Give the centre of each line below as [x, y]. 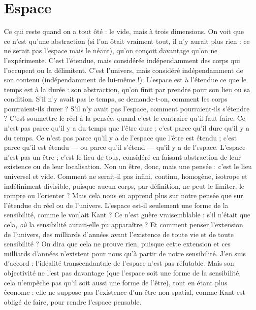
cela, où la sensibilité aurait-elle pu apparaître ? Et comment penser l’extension [124, 224]
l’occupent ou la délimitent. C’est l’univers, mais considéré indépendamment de [124, 70]
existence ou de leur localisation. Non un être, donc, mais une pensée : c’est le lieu [128, 166]
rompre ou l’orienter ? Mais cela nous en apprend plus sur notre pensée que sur [124, 195]
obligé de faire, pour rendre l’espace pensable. [73, 301]
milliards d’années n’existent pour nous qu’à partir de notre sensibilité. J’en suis [125, 253]
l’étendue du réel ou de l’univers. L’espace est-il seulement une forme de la [116, 205]
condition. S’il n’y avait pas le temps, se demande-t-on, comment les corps [116, 99]
